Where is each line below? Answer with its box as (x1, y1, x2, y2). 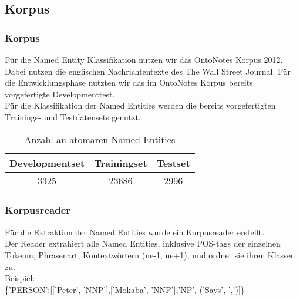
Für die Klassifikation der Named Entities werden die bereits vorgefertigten (5, 99, 276, 112)
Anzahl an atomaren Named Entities (24, 132, 176, 146)
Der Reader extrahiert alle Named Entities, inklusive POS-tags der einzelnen (5, 237, 281, 250)
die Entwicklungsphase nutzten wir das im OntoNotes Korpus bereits (5, 76, 253, 89)
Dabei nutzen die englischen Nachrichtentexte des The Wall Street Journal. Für (5, 65, 291, 77)
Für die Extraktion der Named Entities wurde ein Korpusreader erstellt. (5, 225, 264, 238)
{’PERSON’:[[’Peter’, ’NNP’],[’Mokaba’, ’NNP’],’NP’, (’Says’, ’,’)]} (5, 283, 245, 295)
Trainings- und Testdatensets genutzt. (5, 110, 141, 123)
